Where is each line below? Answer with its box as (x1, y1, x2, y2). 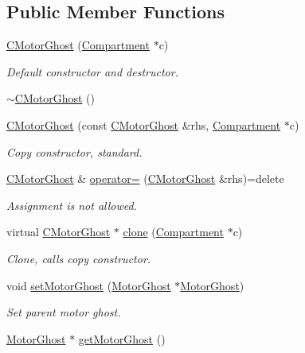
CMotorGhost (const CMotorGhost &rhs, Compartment (6, 116, 281, 133)
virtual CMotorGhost (6, 223, 111, 240)
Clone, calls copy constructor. (6, 250, 151, 266)
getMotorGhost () (78, 330, 166, 347)
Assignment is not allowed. (6, 196, 137, 213)
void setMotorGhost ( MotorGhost (6, 277, 171, 293)
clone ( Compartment (123, 223, 224, 240)
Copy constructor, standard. (6, 143, 143, 160)
